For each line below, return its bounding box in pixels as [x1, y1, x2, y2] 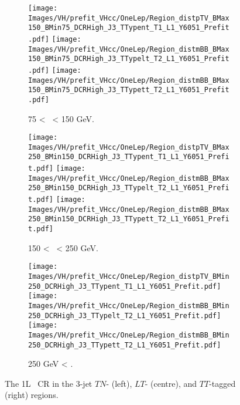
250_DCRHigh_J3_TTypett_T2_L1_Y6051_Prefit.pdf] [28, 340, 221, 349]
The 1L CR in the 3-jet [5, 377, 92, 389]
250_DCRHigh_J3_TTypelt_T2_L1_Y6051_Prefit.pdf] [28, 311, 221, 320]
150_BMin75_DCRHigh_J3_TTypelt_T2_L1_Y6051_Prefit [28, 55, 229, 63]
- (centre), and [145, 377, 197, 389]
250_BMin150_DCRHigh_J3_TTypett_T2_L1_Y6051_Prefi [28, 215, 229, 224]
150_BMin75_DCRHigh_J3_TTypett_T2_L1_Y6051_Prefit [28, 86, 229, 95]
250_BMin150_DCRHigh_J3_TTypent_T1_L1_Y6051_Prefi [28, 153, 229, 161]
